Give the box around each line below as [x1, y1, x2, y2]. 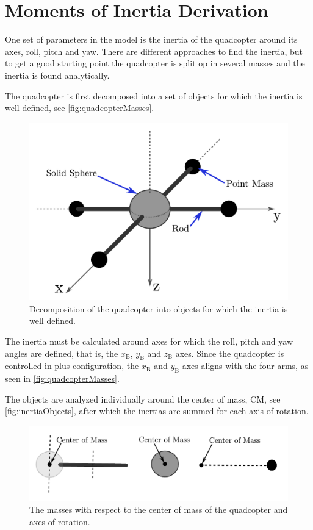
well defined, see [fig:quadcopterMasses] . [5, 101, 154, 114]
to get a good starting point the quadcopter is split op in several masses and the [5, 57, 305, 70]
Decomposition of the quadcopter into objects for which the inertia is [29, 302, 288, 315]
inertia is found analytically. [5, 68, 110, 81]
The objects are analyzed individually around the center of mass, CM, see [5, 392, 281, 405]
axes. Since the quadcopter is [175, 346, 284, 359]
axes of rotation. [29, 515, 90, 528]
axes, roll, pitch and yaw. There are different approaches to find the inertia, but [5, 45, 303, 57]
